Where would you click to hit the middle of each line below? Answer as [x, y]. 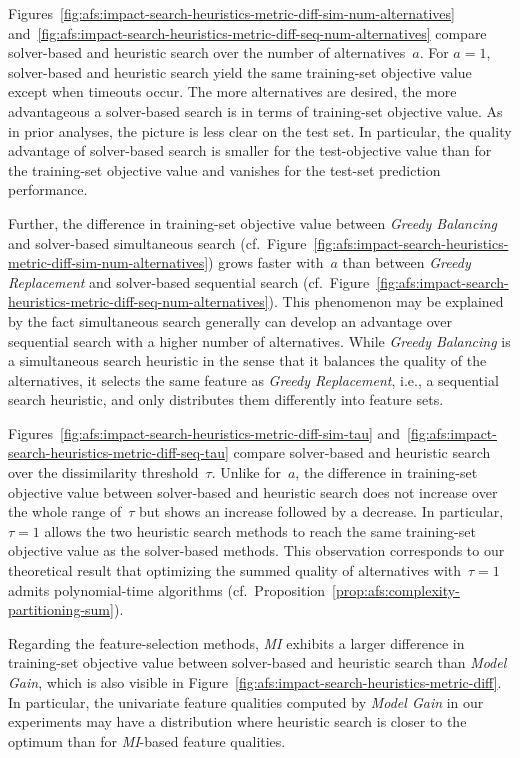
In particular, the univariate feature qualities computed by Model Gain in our [246, 701]
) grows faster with [266, 262]
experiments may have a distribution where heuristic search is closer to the [237, 721]
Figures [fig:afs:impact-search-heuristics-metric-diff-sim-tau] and [204, 432]
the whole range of [65, 511]
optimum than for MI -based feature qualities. [147, 740]
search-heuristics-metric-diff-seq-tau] [118, 452]
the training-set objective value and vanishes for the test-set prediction [224, 169]
